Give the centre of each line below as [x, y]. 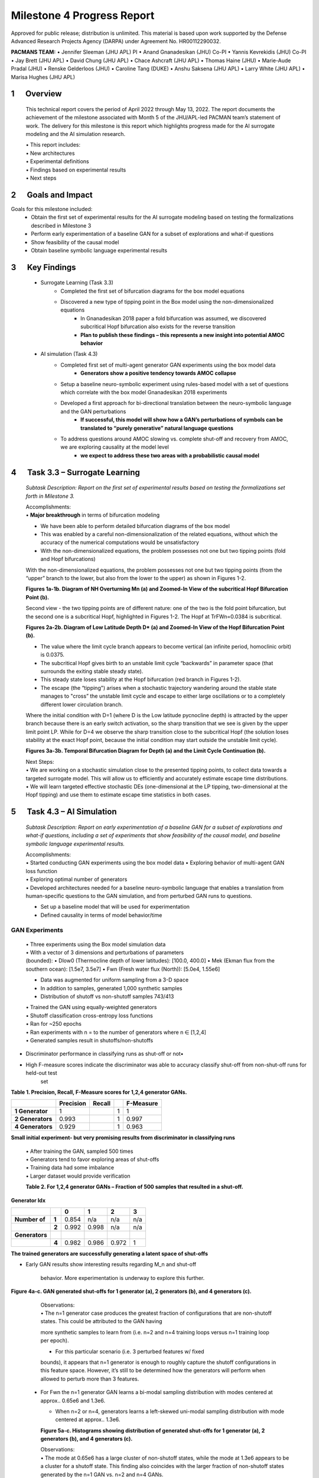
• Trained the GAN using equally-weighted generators [91, 1007]
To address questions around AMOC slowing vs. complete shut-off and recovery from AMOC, [175, 439]
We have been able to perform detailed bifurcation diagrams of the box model [135, 526]
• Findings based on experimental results [76, 170]
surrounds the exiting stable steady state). [92, 671]
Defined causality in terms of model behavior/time [101, 915]
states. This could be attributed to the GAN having [101, 1321]
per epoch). [55, 1341]
